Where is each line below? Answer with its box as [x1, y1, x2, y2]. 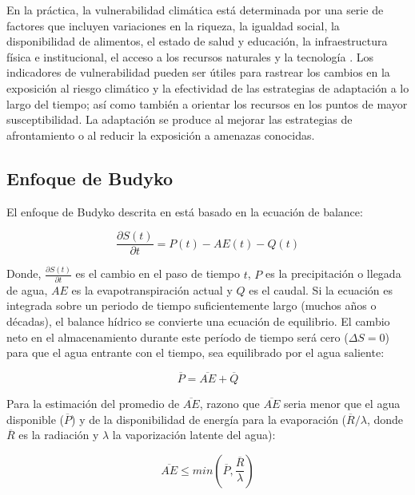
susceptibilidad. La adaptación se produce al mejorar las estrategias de [6, 111, 353, 128]
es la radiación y [18, 426, 99, 443]
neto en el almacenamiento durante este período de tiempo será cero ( [6, 328, 349, 345]
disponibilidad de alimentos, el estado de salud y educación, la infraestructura [6, 33, 388, 49]
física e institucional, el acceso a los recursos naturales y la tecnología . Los [6, 48, 373, 65]
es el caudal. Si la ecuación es [249, 281, 393, 298]
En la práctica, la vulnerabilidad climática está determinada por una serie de [6, 2, 384, 18]
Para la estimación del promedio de [6, 395, 180, 412]
